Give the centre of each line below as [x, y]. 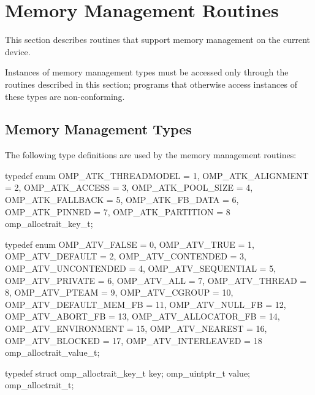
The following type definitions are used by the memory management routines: [151, 155]
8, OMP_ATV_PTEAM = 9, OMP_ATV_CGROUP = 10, [119, 292]
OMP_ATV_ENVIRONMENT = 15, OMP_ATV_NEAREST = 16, [136, 328]
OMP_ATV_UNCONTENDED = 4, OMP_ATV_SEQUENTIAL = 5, [141, 268]
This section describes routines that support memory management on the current [158, 40]
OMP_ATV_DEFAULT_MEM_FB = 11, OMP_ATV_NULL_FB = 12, [146, 304]
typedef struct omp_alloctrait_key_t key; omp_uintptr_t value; [128, 373]
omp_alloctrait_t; [40, 385]
